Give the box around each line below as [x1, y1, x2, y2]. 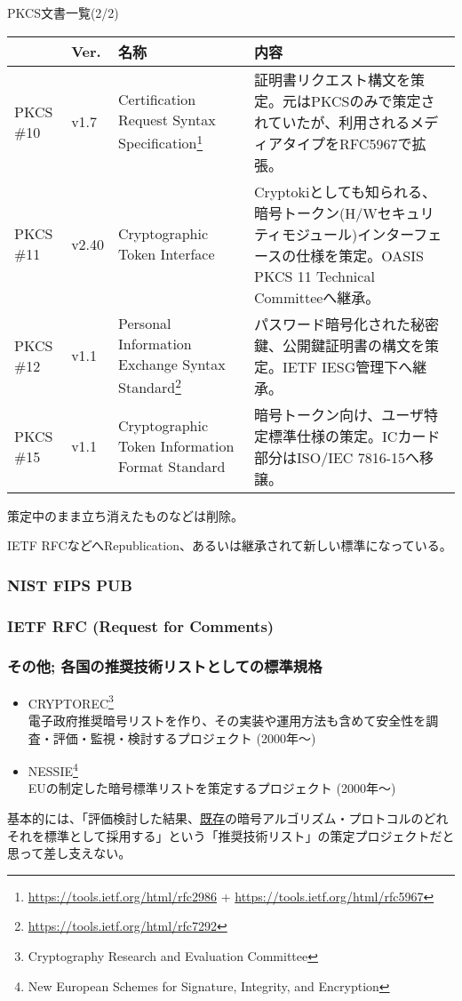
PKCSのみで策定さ [311, 90, 435, 111]
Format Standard [118, 456, 226, 477]
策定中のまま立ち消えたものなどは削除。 [7, 506, 243, 525]
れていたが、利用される [254, 111, 410, 132]
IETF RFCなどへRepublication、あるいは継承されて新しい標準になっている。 [7, 536, 452, 555]
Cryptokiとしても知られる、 [254, 180, 437, 202]
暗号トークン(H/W [254, 202, 378, 223]
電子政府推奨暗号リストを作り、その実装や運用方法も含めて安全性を [28, 710, 426, 729]
